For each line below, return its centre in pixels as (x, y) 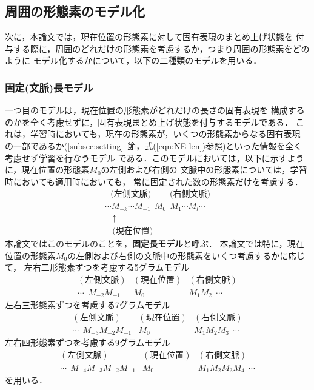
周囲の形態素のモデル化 (75, 11)
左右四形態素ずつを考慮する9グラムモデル (88, 342)
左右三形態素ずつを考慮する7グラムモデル (88, 305)
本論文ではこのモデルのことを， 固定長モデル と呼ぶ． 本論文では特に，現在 (155, 243)
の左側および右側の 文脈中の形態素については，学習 (204, 170)
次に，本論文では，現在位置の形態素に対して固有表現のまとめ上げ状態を (149, 37)
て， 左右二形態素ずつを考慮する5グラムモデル (97, 267)
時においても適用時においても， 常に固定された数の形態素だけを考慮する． (154, 181)
